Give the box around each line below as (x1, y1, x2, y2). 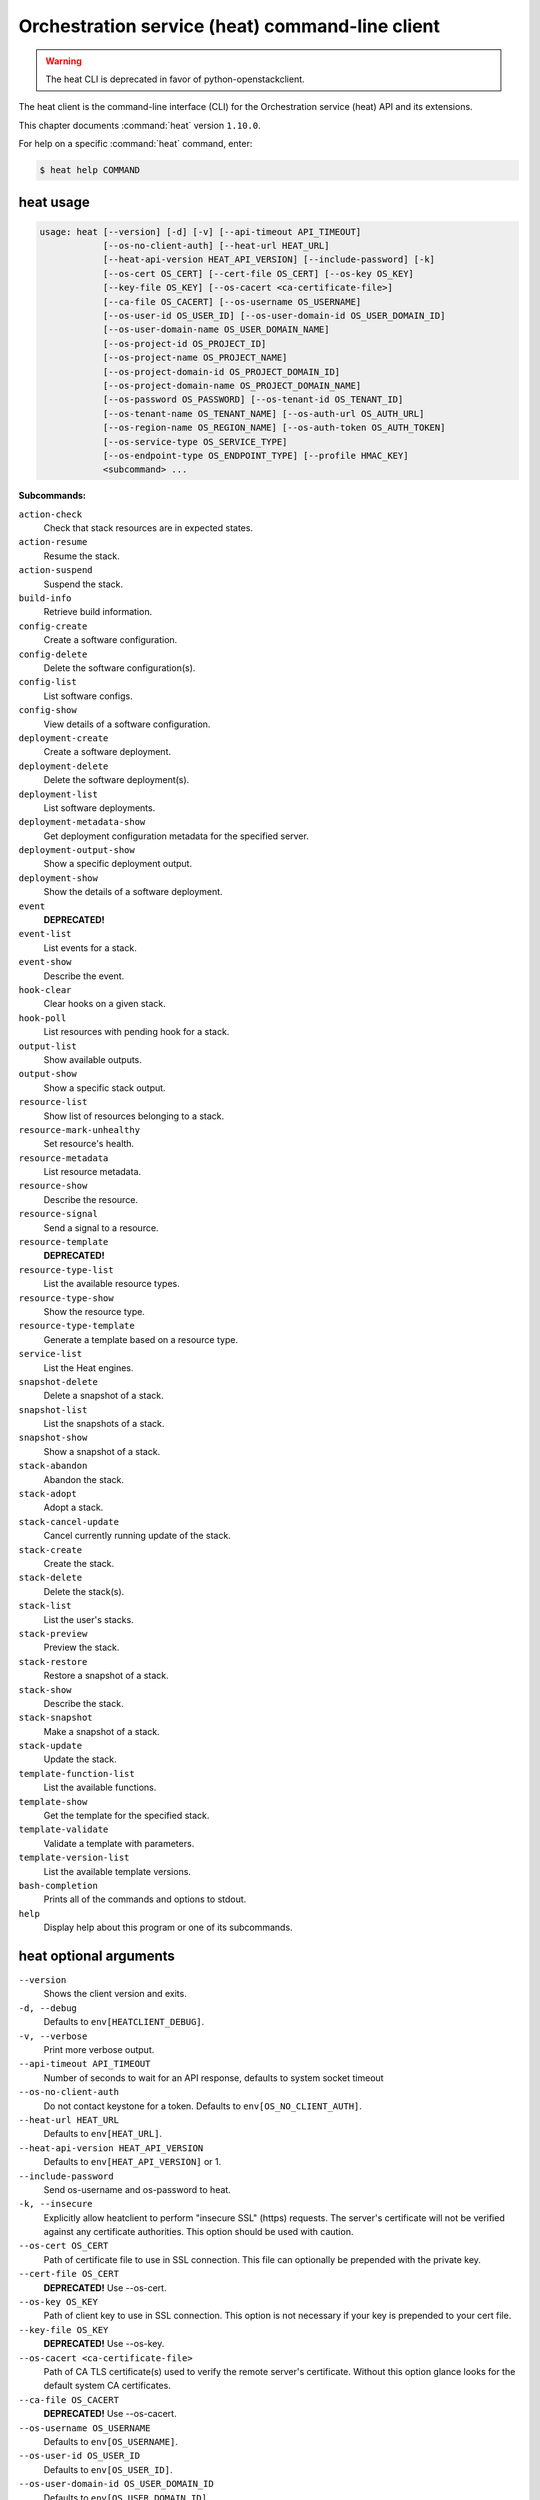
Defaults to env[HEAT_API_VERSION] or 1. (43, 2156, 222, 2168)
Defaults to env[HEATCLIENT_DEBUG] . (43, 2016, 205, 2028)
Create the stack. (43, 1558, 115, 1569)
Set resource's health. (43, 1138, 135, 1150)
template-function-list (18, 1768, 135, 1779)
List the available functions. (43, 1781, 157, 1794)
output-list (18, 1040, 77, 1052)
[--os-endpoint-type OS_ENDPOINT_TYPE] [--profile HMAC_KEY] (102, 450, 409, 461)
